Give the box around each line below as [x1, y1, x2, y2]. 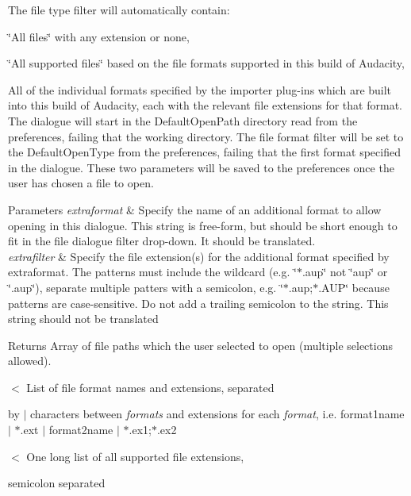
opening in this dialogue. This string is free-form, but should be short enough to [8, 217, 398, 233]
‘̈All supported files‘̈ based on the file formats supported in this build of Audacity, [8, 55, 405, 71]
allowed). [8, 352, 52, 369]
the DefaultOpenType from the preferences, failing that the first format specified [8, 144, 401, 160]
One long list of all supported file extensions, [26, 448, 244, 464]
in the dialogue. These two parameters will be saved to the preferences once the [8, 159, 394, 175]
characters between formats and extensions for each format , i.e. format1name [30, 406, 405, 422]
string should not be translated [8, 310, 159, 327]
